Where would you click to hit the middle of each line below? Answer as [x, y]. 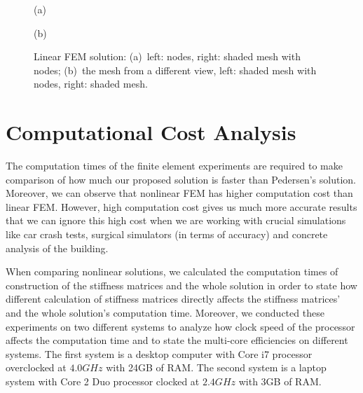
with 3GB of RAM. [280, 381]
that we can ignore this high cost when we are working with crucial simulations [176, 220]
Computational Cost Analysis [151, 132]
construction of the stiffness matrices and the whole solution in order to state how [181, 285]
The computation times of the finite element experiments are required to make [174, 166]
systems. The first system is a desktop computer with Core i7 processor [159, 353]
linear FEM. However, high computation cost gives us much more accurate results [181, 206]
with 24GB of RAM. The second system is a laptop [216, 367]
